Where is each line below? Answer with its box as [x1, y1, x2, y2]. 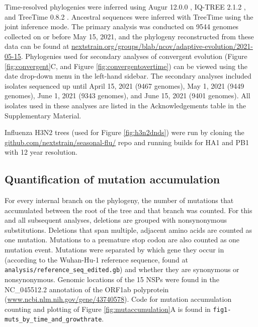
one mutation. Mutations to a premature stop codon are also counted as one [5, 234, 240, 245]
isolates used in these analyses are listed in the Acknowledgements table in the [5, 100, 246, 110]
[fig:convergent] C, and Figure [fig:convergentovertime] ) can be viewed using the [5, 60, 248, 71]
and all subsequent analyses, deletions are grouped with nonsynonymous [5, 215, 227, 225]
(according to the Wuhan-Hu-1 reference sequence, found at [5, 254, 188, 265]
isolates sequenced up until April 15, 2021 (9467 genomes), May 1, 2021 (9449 [5, 80, 244, 91]
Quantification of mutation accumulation [5, 171, 220, 187]
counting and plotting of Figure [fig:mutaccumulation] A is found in [5, 303, 211, 314]
